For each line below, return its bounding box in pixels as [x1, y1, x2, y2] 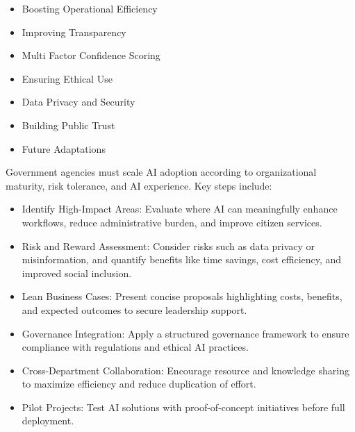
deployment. [22, 413, 74, 428]
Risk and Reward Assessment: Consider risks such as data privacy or [22, 238, 315, 253]
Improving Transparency [22, 24, 126, 39]
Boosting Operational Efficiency [22, 1, 158, 15]
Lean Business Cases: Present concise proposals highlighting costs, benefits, [22, 289, 342, 304]
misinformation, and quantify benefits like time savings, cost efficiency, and [22, 252, 342, 267]
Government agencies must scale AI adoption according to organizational [6, 165, 317, 179]
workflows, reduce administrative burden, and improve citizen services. [22, 215, 322, 229]
